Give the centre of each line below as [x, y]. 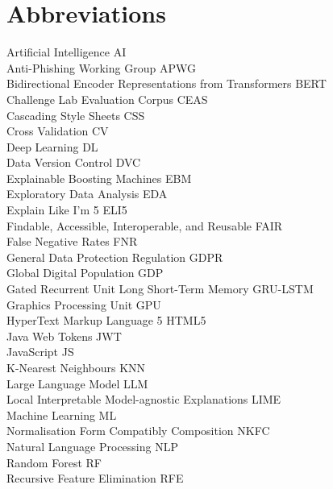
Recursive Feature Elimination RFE [95, 478]
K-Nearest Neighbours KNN [76, 367]
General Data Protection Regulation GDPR [115, 257]
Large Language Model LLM [77, 383]
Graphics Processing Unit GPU [84, 304]
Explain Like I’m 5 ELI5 [67, 210]
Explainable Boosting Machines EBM [99, 178]
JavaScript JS [40, 352]
